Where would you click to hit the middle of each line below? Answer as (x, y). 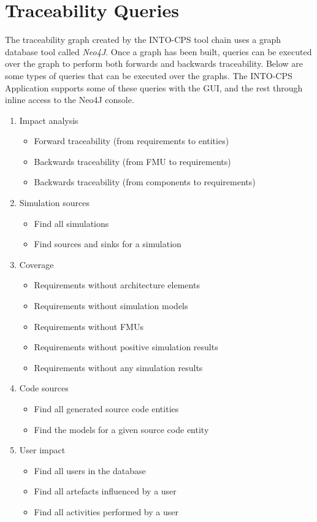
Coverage (36, 264)
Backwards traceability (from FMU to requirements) (132, 161)
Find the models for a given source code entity (121, 429)
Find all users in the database (90, 470)
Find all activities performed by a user (106, 511)
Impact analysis (49, 120)
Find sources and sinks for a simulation (108, 244)
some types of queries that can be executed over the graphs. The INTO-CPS (149, 75)
